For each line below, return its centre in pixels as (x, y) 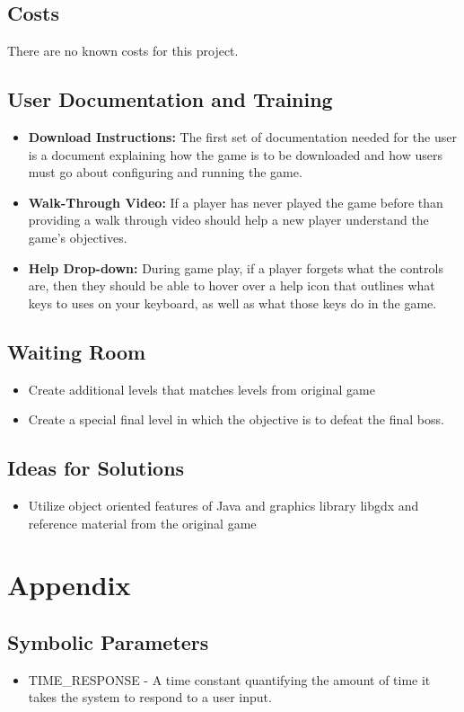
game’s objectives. (78, 237)
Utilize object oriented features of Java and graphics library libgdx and (223, 505)
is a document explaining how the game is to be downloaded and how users (235, 154)
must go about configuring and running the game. (165, 172)
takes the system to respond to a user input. (150, 697)
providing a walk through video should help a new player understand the (228, 220)
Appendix (69, 585)
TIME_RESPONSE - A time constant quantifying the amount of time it (229, 679)
